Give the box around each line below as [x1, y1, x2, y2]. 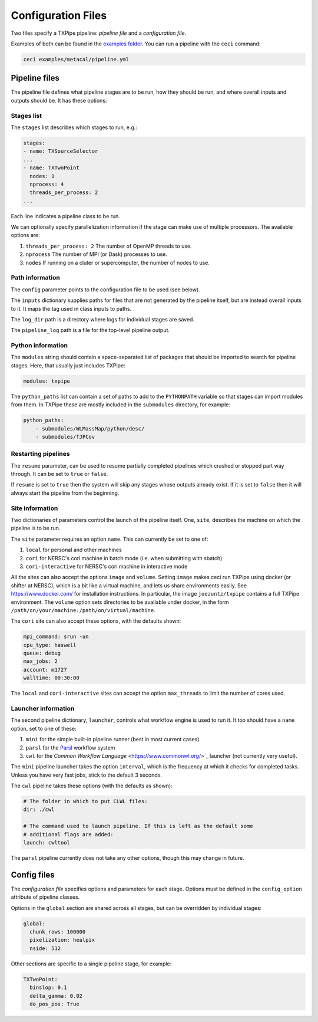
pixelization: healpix [29, 936, 95, 944]
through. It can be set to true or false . [11, 471, 108, 478]
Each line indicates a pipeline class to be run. [11, 212, 121, 219]
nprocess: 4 [29, 180, 64, 188]
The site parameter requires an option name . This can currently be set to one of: [11, 535, 208, 543]
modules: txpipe [23, 377, 71, 385]
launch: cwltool [23, 839, 71, 846]
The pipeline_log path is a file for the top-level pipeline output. [11, 327, 170, 334]
